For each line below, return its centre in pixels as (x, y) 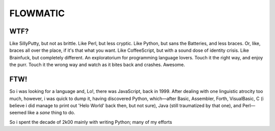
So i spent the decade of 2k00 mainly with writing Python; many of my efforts (91, 122)
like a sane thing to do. (51, 113)
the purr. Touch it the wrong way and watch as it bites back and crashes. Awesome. (97, 65)
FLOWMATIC (37, 13)
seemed (18, 113)
